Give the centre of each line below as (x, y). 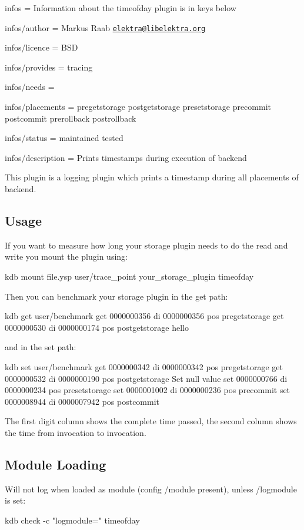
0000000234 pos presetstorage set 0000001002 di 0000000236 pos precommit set (148, 390)
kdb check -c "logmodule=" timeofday (72, 520)
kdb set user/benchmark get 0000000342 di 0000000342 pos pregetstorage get (144, 366)
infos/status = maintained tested (64, 138)
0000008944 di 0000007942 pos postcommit (82, 401)
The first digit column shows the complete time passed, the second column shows (151, 421)
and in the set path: (41, 347)
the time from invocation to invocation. (76, 432)
